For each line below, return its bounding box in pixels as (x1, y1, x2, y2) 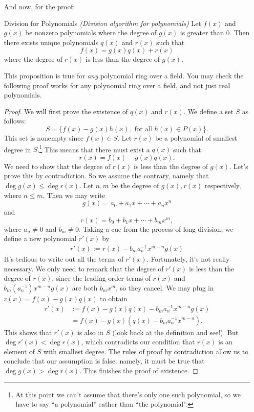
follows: (4, 116, 26, 126)
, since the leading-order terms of (52, 273, 151, 283)
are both (72, 282, 98, 292)
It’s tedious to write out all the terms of (4, 254, 124, 264)
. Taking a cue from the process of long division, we (79, 223, 233, 234)
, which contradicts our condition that (81, 337, 195, 347)
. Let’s (229, 161, 248, 171)
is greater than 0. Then (180, 27, 250, 38)
